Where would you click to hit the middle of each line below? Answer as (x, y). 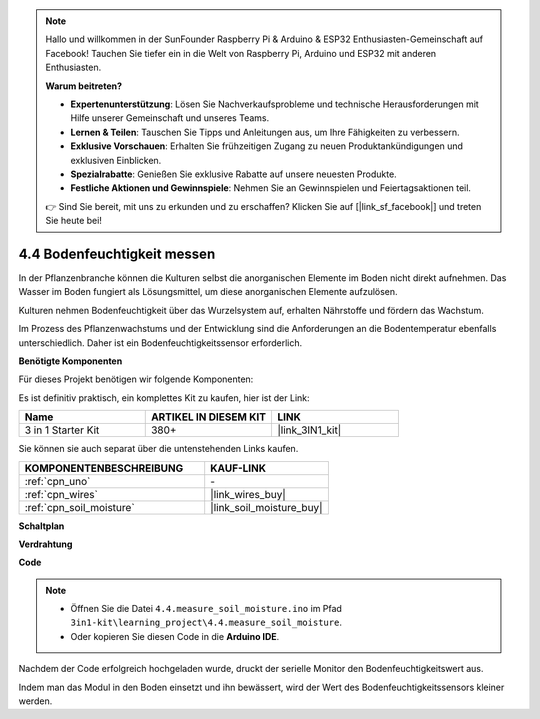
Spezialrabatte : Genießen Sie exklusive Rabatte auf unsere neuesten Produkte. (233, 174)
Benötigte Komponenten (70, 361)
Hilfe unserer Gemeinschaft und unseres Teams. (170, 118)
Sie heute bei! (73, 221)
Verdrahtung (45, 544)
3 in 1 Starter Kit (62, 430)
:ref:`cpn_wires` (61, 494)
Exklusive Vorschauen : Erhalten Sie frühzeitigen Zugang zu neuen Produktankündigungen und (267, 146)
